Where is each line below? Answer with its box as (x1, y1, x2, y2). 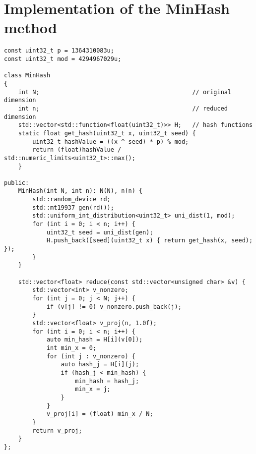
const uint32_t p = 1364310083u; (4, 47, 114, 55)
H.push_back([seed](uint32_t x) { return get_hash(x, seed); (46, 237, 253, 244)
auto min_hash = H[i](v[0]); (46, 336, 143, 343)
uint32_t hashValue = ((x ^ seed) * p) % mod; (32, 138, 189, 145)
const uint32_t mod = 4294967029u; (4, 55, 122, 62)
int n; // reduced (18, 105, 228, 112)
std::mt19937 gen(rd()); (32, 204, 114, 211)
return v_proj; (32, 427, 82, 434)
